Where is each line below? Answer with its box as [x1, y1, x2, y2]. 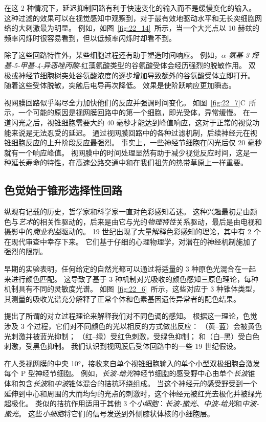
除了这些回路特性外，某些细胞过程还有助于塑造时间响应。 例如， [4, 50, 221, 60]
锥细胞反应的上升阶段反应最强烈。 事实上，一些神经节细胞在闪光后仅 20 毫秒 [4, 137, 262, 148]
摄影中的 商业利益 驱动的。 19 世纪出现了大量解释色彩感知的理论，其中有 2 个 [4, 226, 261, 237]
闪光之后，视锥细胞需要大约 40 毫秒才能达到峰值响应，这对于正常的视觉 [11, 117, 253, 127]
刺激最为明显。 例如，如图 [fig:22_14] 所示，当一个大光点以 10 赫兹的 [25, 23, 259, 33]
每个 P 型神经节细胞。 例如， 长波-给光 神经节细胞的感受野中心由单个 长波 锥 [4, 368, 255, 379]
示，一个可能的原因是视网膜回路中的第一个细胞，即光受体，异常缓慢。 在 [4, 107, 250, 118]
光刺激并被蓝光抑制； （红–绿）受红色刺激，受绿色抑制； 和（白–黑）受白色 [4, 330, 260, 341]
